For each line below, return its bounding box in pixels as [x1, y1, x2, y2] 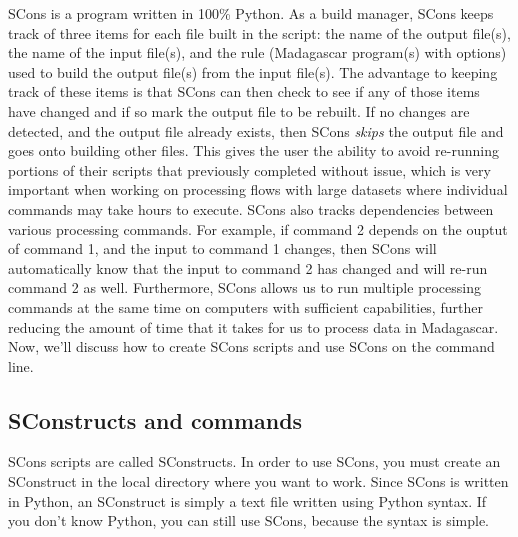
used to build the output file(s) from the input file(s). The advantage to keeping [8, 61, 498, 82]
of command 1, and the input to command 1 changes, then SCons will [8, 238, 437, 259]
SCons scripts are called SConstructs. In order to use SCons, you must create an [8, 451, 501, 472]
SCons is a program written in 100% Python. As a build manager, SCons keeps [8, 3, 494, 23]
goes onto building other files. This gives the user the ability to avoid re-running [8, 140, 499, 161]
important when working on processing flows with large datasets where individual [8, 179, 508, 200]
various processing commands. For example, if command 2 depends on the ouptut [8, 218, 508, 239]
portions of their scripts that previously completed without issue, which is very [8, 159, 491, 180]
